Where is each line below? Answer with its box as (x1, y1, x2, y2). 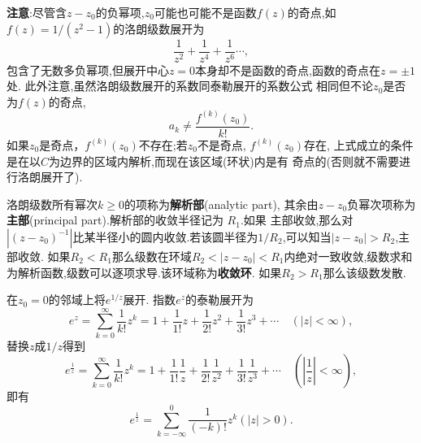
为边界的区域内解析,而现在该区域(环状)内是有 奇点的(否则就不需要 (49, 152, 399, 169)
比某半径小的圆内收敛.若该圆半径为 (72, 228, 258, 245)
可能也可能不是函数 (154, 4, 257, 20)
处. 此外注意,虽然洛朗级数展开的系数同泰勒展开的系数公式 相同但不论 (7, 77, 374, 94)
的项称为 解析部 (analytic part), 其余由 (124, 195, 319, 212)
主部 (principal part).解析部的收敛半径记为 (7, 211, 224, 228)
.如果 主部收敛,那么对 (240, 211, 354, 228)
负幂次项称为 (347, 195, 416, 212)
